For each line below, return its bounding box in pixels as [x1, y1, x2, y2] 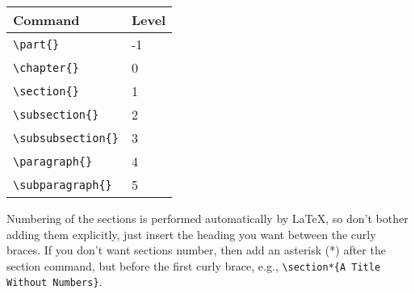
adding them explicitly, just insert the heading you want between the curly [6, 225, 376, 242]
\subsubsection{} [13, 131, 119, 145]
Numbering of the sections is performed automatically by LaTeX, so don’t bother [6, 210, 409, 226]
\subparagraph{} [13, 178, 112, 191]
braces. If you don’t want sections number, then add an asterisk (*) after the [6, 241, 386, 258]
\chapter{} [13, 61, 79, 74]
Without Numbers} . [6, 273, 103, 290]
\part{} [13, 37, 60, 51]
